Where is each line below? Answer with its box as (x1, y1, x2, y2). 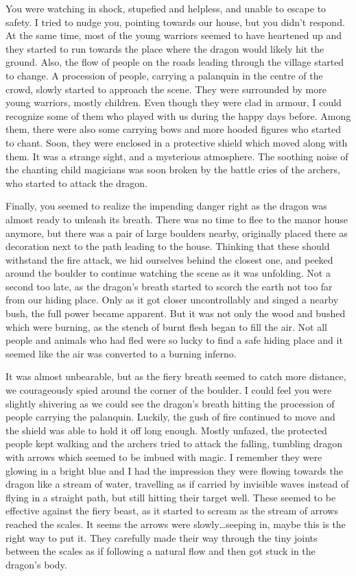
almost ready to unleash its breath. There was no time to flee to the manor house (5, 212, 348, 226)
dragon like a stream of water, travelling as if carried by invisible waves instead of (5, 477, 349, 491)
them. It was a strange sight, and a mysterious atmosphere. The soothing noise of (5, 149, 348, 163)
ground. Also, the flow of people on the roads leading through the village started (5, 55, 344, 69)
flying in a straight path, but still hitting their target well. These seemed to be (5, 490, 336, 504)
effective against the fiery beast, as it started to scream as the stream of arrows (5, 503, 338, 518)
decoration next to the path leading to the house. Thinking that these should (5, 239, 330, 253)
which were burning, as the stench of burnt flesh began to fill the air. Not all (5, 319, 328, 334)
